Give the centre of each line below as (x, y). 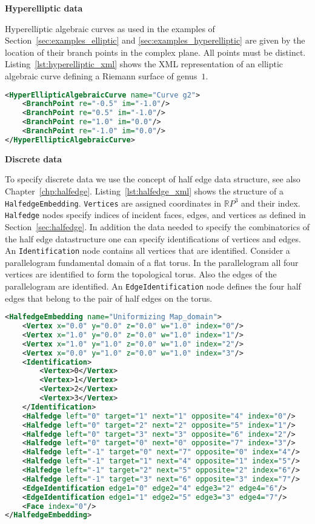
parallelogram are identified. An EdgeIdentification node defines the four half (153, 286)
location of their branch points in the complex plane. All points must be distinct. (155, 52)
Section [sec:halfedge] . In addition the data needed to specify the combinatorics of (157, 226)
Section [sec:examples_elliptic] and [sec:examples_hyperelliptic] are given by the (155, 40)
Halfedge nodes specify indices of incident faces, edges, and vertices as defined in (155, 215)
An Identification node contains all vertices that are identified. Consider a (148, 250)
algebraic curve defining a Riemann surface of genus (101, 75)
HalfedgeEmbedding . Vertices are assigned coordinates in (113, 203)
